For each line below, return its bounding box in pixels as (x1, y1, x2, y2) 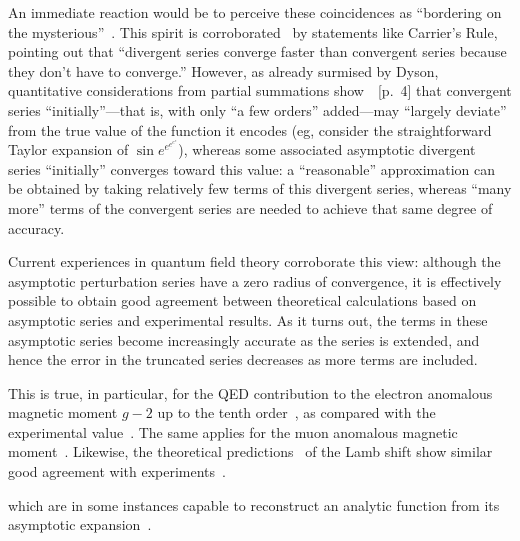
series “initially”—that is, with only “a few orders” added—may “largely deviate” (8, 99, 507, 120)
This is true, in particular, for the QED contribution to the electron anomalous (8, 382, 493, 403)
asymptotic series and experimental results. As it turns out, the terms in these (8, 309, 488, 330)
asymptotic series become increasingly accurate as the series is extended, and (8, 329, 480, 350)
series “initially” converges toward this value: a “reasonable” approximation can (8, 158, 496, 179)
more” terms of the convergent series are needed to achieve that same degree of (8, 197, 493, 218)
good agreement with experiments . (8, 461, 226, 482)
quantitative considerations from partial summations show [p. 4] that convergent (8, 80, 512, 101)
